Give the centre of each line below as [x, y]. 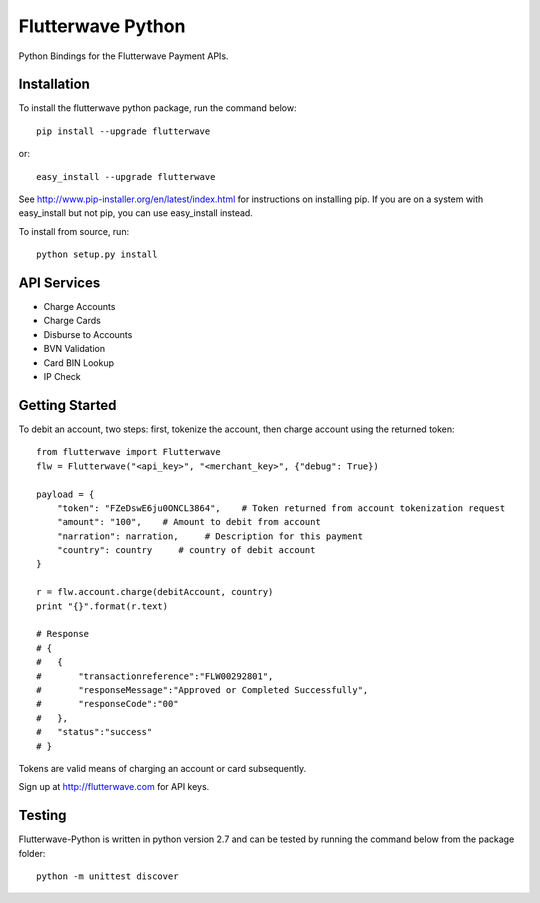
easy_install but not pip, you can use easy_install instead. [136, 213]
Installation [54, 84]
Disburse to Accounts [88, 334]
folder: [32, 853]
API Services [59, 283]
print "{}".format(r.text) [102, 606]
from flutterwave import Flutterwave [129, 452]
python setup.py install [97, 254]
